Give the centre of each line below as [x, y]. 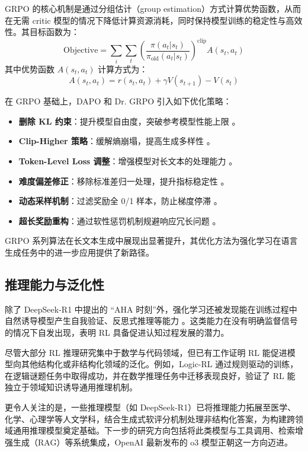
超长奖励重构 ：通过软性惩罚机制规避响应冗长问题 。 [120, 220]
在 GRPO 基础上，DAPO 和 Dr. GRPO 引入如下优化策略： [118, 101]
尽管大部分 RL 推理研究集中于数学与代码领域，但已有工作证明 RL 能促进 [146, 352]
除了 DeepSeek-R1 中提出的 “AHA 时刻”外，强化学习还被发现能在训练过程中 [151, 309]
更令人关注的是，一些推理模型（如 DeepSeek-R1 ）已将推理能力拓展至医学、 [150, 407]
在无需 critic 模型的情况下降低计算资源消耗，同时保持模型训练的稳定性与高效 [154, 20]
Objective [81, 51]
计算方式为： [123, 69]
